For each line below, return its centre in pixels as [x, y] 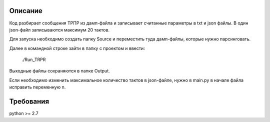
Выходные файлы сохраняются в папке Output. [59, 71]
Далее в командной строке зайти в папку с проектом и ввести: [77, 48]
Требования [29, 102]
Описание [26, 11]
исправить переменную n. [37, 87]
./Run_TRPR [34, 59]
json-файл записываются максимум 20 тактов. [59, 29]
